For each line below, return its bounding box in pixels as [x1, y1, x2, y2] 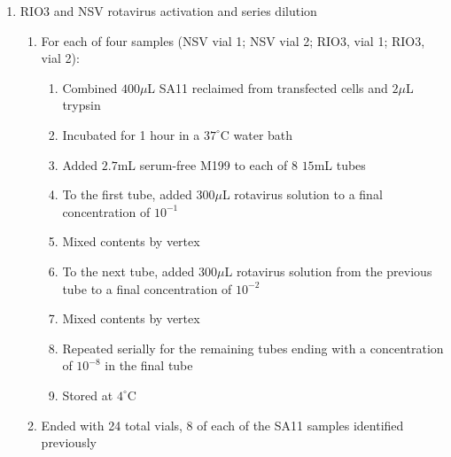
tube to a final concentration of [62, 279, 232, 298]
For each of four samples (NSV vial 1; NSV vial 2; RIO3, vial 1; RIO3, [41, 31, 425, 50]
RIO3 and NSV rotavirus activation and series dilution [19, 2, 317, 19]
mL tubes [314, 155, 366, 174]
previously [41, 433, 97, 452]
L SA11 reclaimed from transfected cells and [147, 78, 388, 97]
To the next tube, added [62, 261, 195, 280]
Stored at [62, 385, 113, 404]
